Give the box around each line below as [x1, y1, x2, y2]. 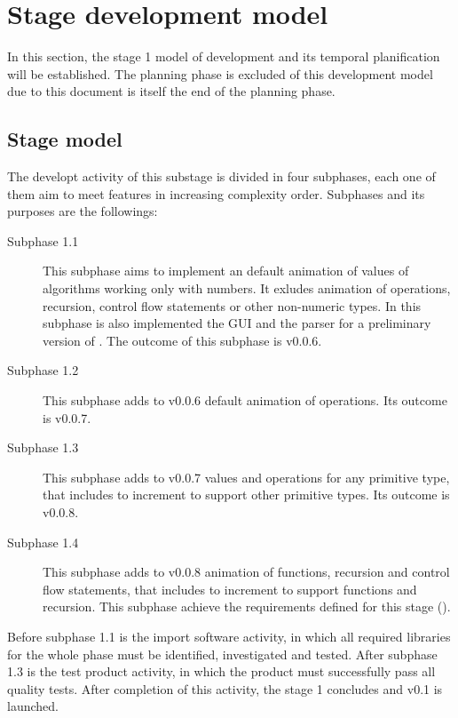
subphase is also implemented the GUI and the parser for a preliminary [43, 314, 431, 332]
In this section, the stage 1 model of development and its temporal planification [7, 47, 440, 66]
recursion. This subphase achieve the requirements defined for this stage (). [43, 597, 451, 616]
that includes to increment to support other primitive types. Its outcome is [43, 485, 450, 504]
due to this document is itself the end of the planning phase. [7, 82, 336, 100]
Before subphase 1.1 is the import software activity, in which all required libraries [7, 626, 451, 645]
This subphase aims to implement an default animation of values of [43, 261, 409, 280]
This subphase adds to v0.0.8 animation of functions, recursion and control [43, 562, 450, 581]
